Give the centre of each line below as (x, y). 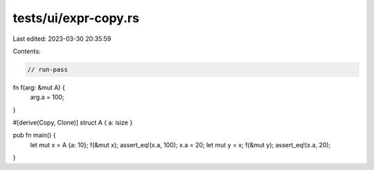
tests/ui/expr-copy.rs (76, 18)
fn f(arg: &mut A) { (39, 87)
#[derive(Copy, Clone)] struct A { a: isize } (73, 123)
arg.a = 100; (47, 97)
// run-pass (48, 69)
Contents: (27, 51)
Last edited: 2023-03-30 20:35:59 (62, 39)
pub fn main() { (34, 135)
